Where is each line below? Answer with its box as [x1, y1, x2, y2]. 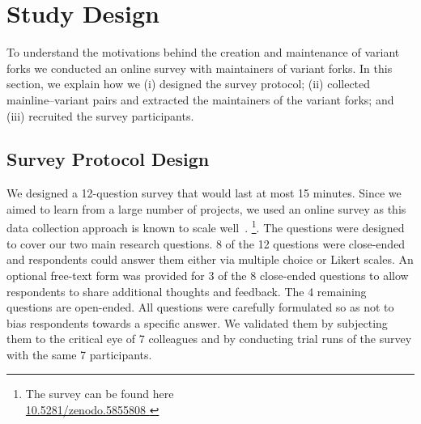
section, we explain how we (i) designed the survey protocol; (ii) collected [6, 75, 371, 92]
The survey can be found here [25, 385, 174, 402]
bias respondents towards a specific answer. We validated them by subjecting [6, 314, 388, 331]
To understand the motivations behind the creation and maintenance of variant [6, 44, 400, 61]
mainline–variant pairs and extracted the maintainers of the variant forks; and [6, 91, 394, 108]
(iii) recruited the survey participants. [6, 107, 194, 124]
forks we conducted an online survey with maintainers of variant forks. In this [6, 59, 393, 76]
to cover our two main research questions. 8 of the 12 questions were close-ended [6, 235, 406, 252]
